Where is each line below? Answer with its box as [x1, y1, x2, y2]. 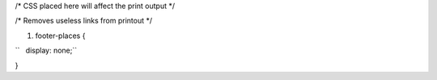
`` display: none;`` [15, 45, 78, 56]
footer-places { [35, 31, 86, 40]
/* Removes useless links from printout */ [15, 16, 153, 26]
